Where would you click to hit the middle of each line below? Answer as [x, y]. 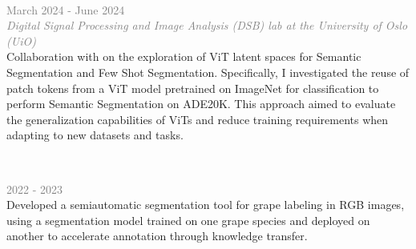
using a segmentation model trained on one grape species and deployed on [188, 220]
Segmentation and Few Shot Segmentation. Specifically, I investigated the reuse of [208, 72]
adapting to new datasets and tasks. [95, 135]
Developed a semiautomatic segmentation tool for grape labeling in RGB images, [206, 205]
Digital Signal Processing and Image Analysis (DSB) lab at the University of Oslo [207, 25]
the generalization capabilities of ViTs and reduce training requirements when [198, 119]
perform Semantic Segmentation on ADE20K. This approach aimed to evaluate [201, 104]
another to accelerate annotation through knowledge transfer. [157, 236]
